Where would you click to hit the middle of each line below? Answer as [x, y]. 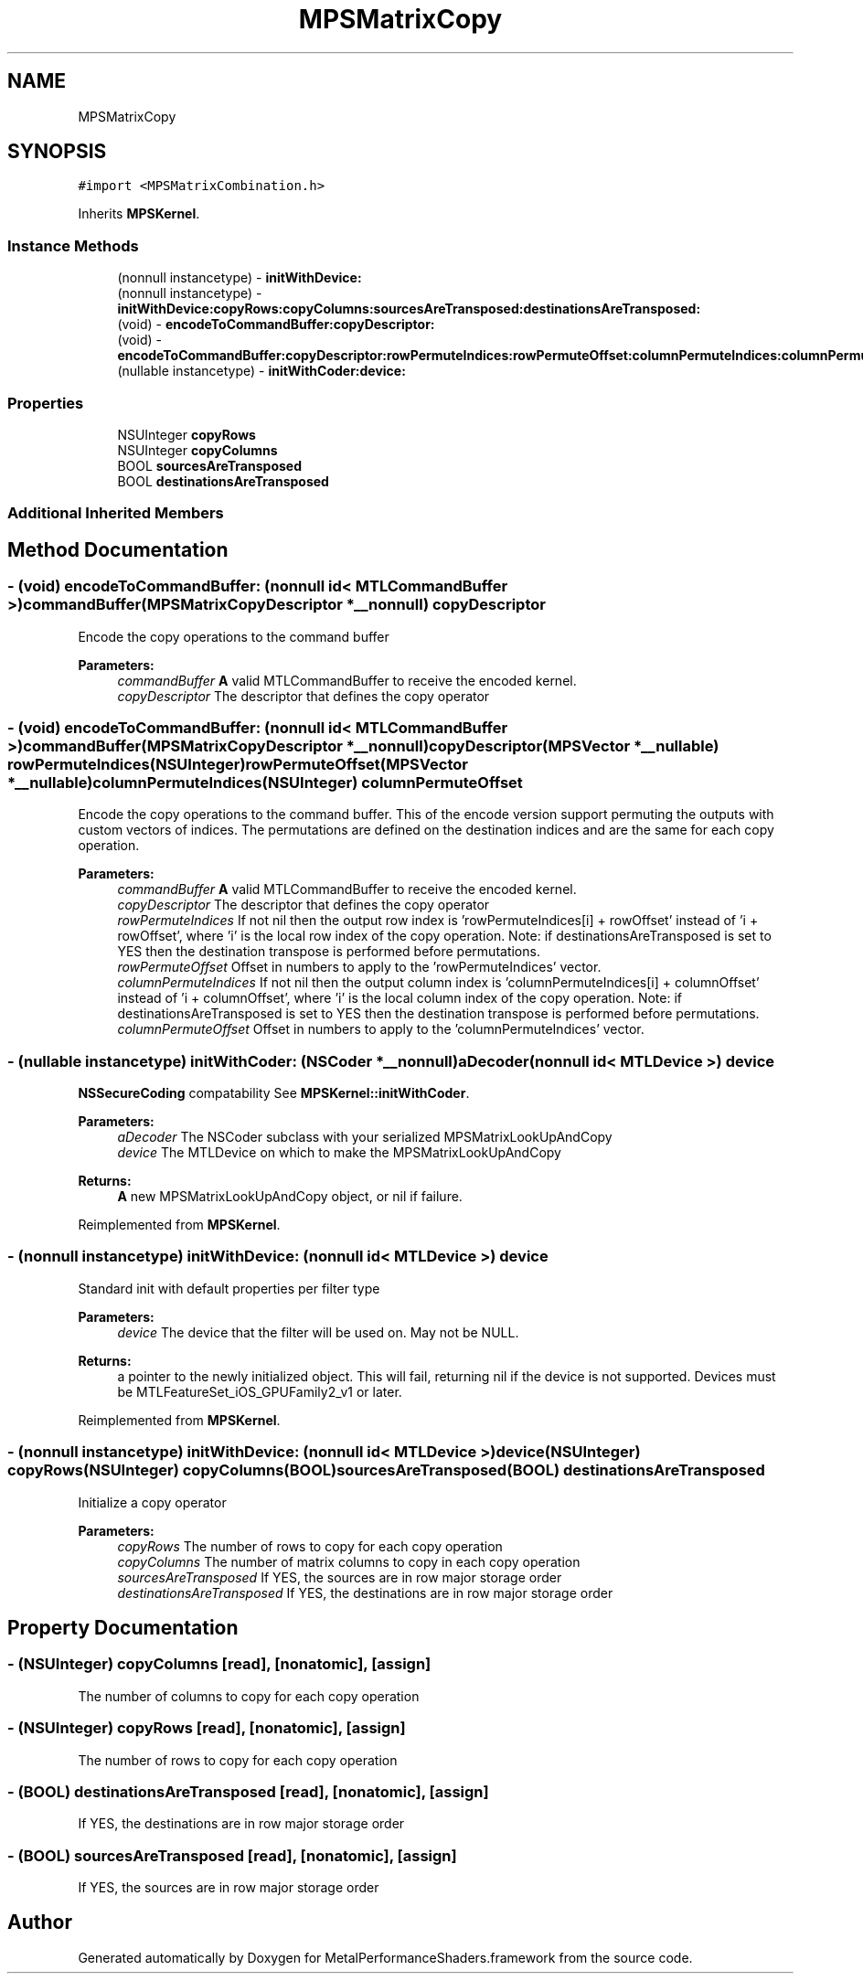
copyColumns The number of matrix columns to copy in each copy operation [349, 1561]
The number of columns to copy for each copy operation [249, 1696]
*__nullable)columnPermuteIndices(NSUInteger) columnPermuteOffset [265, 782]
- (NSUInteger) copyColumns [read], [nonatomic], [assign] [219, 1664]
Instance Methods [73, 245]
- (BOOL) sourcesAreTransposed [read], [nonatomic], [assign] [232, 1855]
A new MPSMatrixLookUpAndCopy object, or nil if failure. [290, 1197]
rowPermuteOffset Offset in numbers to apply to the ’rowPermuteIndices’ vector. [359, 967]
